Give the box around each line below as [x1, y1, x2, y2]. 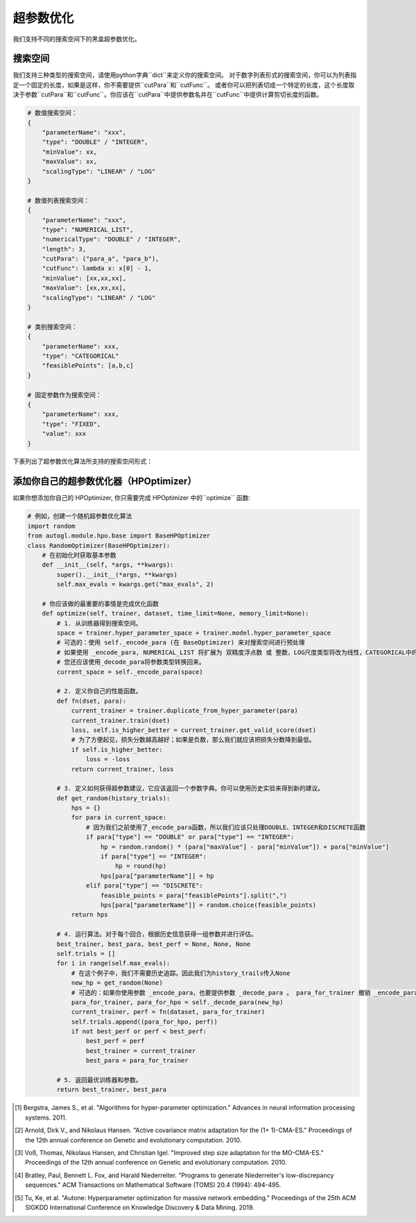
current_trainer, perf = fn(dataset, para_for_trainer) [71, 1008, 266, 1016]
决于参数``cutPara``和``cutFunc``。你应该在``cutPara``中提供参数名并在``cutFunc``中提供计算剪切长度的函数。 [12, 90, 323, 99]
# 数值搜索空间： [27, 109, 78, 117]
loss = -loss [85, 756, 130, 763]
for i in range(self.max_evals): [56, 959, 171, 967]
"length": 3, [42, 245, 87, 253]
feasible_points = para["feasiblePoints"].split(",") [101, 891, 288, 899]
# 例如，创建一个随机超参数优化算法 [27, 513, 132, 520]
